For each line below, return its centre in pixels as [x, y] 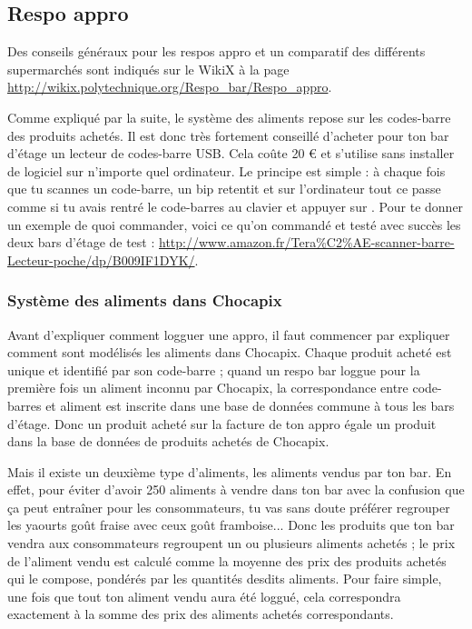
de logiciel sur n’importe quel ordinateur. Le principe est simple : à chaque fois [226, 170]
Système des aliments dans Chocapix [145, 300]
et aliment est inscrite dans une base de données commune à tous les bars [250, 405]
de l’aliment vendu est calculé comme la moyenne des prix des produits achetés [227, 560]
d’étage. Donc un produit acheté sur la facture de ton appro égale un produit [222, 423]
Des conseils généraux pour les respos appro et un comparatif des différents [216, 51]
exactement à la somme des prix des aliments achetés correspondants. [201, 614]
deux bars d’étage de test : [81, 242]
